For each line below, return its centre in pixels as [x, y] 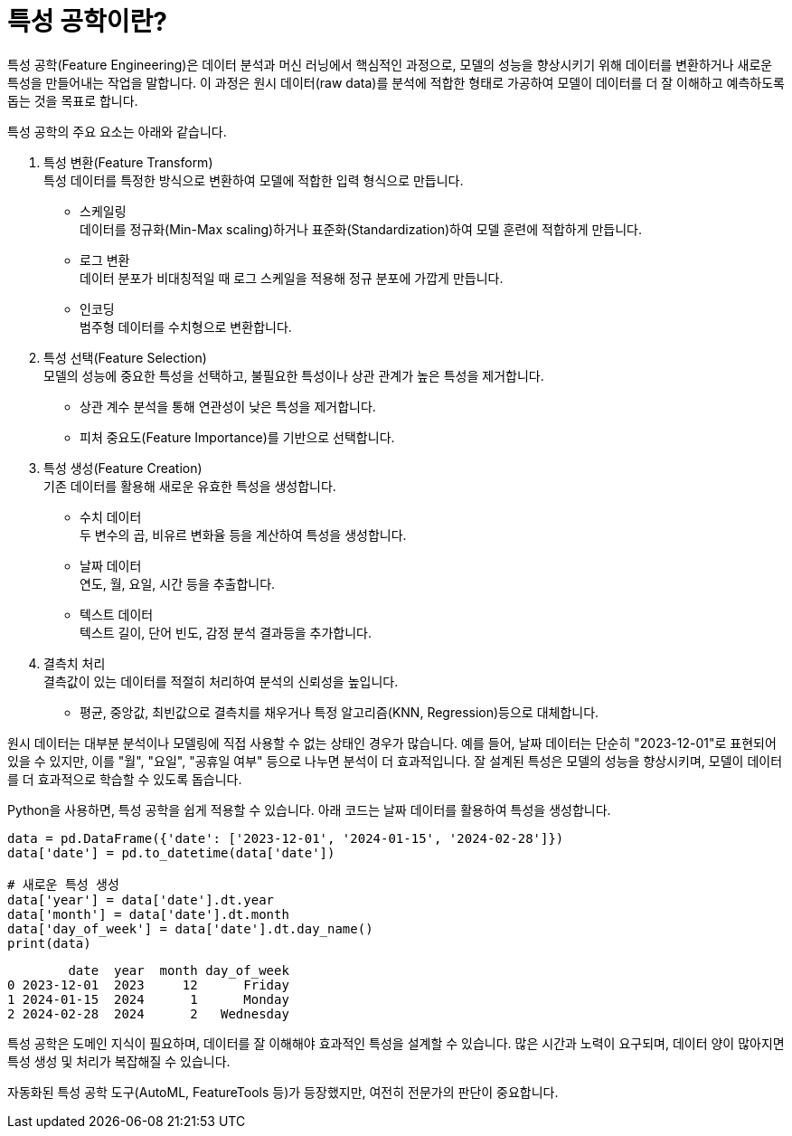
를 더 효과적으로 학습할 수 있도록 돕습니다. [125, 779]
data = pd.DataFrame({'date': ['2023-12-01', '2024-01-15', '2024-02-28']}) [286, 838]
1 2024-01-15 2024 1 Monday [148, 999]
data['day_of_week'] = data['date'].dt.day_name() [190, 928]
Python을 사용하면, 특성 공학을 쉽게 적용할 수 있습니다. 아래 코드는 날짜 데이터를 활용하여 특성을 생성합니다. [309, 809]
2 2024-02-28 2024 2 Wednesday [148, 1013]
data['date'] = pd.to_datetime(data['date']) [171, 852]
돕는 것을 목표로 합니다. [73, 100]
